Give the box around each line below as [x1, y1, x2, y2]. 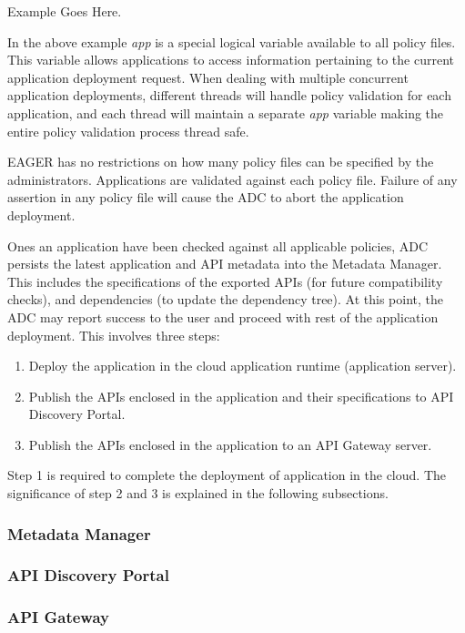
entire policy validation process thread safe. [7, 121, 249, 140]
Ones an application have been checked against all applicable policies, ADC [7, 236, 429, 255]
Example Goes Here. [7, 2, 122, 20]
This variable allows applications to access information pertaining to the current [7, 50, 454, 69]
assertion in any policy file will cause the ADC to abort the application [7, 188, 404, 207]
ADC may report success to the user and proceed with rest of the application [7, 307, 439, 326]
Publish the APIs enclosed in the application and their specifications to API [28, 386, 454, 405]
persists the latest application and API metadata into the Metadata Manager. [7, 254, 442, 273]
